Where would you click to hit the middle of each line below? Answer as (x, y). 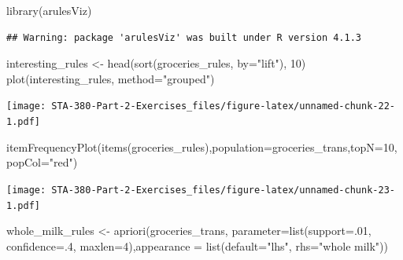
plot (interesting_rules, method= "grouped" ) (111, 78)
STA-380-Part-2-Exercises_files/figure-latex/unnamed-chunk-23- (223, 190)
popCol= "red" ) (42, 162)
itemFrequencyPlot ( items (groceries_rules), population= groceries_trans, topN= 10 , (202, 146)
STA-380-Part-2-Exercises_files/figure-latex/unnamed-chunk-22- (223, 106)
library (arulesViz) (49, 10)
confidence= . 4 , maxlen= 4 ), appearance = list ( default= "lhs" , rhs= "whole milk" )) (197, 245)
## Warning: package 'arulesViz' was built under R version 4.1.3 (184, 37)
